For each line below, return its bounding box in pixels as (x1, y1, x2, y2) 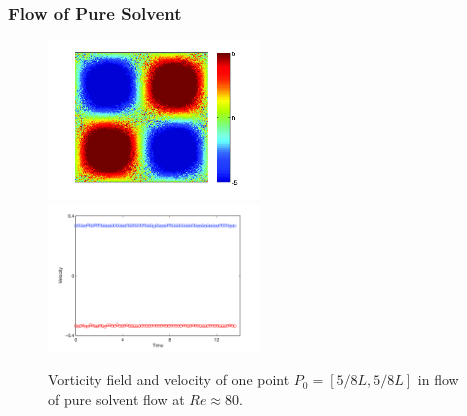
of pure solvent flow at (48, 388, 185, 409)
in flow (417, 369, 459, 390)
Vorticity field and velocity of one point (48, 369, 290, 390)
